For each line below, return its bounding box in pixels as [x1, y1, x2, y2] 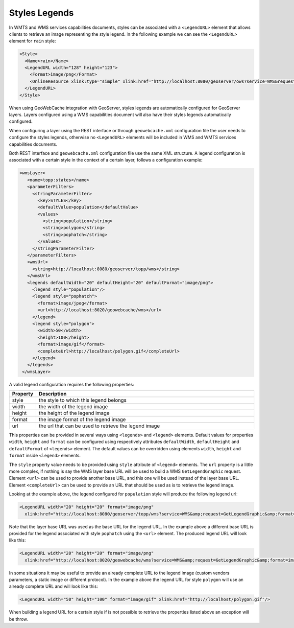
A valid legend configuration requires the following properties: [9, 381, 134, 387]
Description [38, 391, 67, 397]
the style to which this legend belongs [38, 397, 127, 404]
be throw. [9, 616, 28, 622]
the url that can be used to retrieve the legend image [38, 422, 160, 429]
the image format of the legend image [38, 416, 126, 423]
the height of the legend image [38, 410, 110, 417]
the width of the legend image [38, 403, 108, 410]
